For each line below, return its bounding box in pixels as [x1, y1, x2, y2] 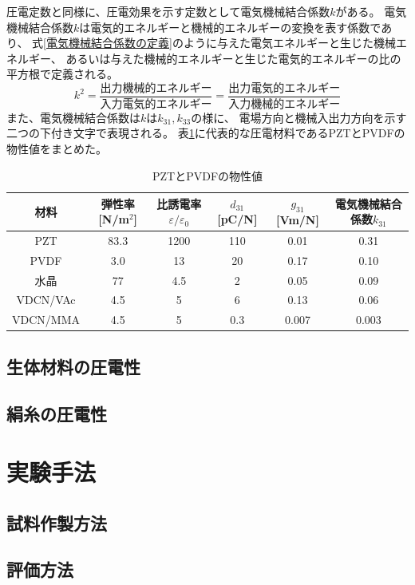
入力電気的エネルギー [100, 98, 212, 110]
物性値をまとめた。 [6, 140, 107, 157]
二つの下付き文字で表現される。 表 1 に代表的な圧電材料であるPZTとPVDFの [6, 125, 405, 141]
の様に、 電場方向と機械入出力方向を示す [191, 109, 407, 125]
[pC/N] [217, 211, 258, 227]
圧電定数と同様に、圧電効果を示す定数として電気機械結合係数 [6, 3, 330, 19]
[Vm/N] [276, 211, 319, 228]
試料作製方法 [6, 510, 107, 535]
